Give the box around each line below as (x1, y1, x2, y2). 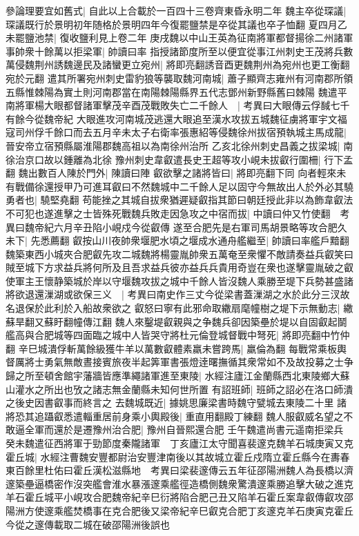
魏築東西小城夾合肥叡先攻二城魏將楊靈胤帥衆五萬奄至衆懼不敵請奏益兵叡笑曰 (6, 246, 353, 261)
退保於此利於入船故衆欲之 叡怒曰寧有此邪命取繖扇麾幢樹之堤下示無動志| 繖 (14, 301, 353, 315)
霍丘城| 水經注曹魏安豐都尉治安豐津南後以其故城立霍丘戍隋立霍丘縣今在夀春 (6, 449, 350, 464)
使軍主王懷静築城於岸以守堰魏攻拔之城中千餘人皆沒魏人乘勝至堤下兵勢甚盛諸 (6, 273, 353, 288)
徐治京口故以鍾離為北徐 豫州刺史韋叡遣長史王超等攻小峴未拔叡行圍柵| (6, 152, 321, 166)
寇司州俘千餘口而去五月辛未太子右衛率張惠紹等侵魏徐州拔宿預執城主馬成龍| (6, 125, 347, 139)
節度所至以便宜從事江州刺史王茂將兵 (179, 43, 344, 58)
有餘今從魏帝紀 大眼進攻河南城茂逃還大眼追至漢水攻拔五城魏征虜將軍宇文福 (6, 111, 347, 126)
